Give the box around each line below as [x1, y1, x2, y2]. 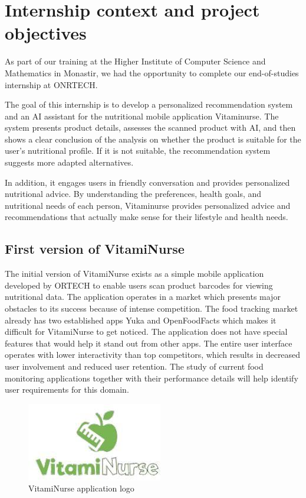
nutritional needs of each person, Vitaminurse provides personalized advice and [5, 199, 291, 211]
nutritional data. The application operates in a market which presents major [5, 290, 281, 303]
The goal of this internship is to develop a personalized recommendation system [5, 98, 293, 111]
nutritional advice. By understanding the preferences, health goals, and [5, 187, 262, 200]
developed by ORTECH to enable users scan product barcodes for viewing [5, 279, 273, 291]
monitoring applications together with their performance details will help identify [5, 371, 298, 384]
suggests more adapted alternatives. [5, 156, 134, 169]
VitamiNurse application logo [28, 482, 134, 494]
